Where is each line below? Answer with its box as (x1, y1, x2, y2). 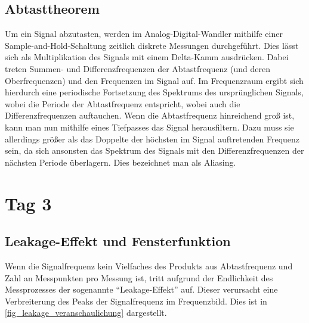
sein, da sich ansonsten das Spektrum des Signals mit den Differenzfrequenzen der (5, 144, 304, 157)
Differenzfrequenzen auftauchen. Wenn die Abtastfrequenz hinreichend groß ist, (5, 109, 295, 122)
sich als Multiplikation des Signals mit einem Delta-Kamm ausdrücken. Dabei (5, 51, 289, 63)
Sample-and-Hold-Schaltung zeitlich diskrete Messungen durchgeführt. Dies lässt (5, 39, 299, 51)
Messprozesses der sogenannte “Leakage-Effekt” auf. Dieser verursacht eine (5, 283, 278, 296)
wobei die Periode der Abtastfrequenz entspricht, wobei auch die (5, 97, 240, 110)
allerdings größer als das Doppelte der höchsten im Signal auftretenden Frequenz (5, 132, 300, 145)
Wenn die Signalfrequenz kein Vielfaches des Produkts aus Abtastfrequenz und (5, 259, 293, 272)
